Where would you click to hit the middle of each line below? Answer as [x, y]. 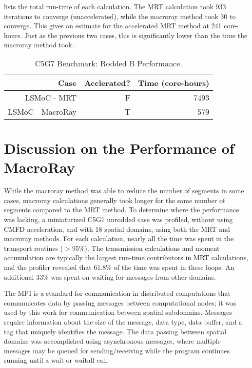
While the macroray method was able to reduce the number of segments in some [124, 191]
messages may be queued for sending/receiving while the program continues [117, 350]
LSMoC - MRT [51, 97]
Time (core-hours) [174, 82]
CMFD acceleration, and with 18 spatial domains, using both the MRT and [117, 229]
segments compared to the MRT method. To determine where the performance [122, 210]
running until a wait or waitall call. [57, 360]
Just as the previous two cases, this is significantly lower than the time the [136, 35]
